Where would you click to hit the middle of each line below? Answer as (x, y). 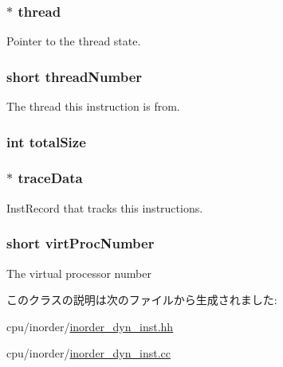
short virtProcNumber (81, 243)
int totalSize (46, 141)
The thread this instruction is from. (93, 106)
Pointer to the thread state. (74, 41)
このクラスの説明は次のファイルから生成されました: (142, 300)
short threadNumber (75, 76)
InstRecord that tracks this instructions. (105, 207)
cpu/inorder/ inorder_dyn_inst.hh (90, 326)
